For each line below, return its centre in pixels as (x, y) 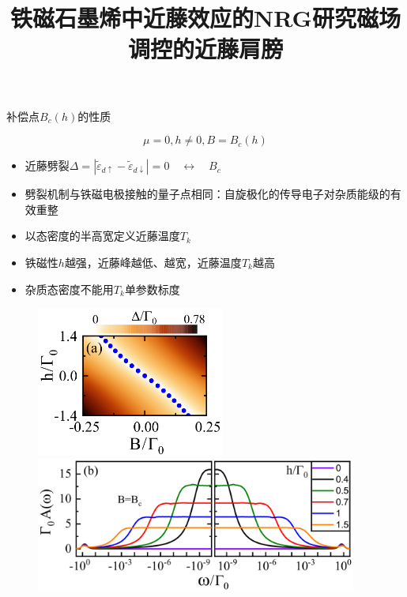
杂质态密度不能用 (69, 289)
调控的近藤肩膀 (205, 49)
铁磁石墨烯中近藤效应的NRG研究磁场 (205, 18)
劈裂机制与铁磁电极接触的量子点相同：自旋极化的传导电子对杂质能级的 (207, 194)
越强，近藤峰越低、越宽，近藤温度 (153, 262)
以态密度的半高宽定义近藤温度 (102, 236)
